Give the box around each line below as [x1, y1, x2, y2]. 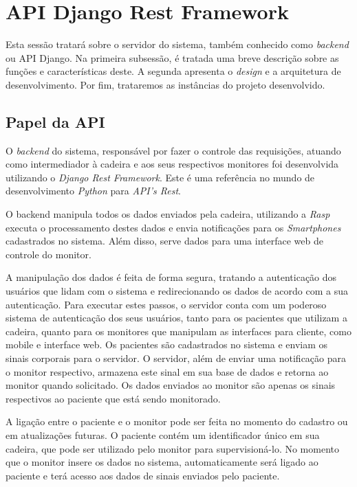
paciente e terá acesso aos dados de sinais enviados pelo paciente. [6, 468, 280, 482]
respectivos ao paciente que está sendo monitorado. [6, 391, 221, 405]
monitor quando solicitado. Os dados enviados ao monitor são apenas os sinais [6, 378, 336, 392]
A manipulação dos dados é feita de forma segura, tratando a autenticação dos [6, 270, 337, 284]
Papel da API [6, 111, 105, 132]
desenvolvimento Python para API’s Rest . [6, 183, 181, 198]
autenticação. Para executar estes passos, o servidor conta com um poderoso [6, 297, 327, 311]
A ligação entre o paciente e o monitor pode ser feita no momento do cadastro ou [6, 414, 348, 429]
